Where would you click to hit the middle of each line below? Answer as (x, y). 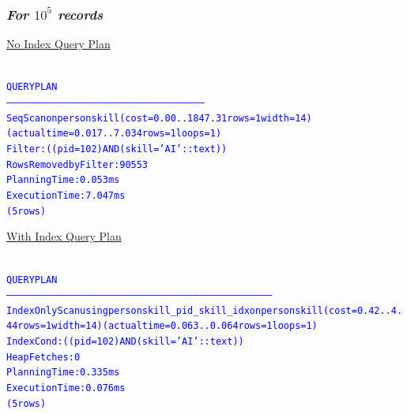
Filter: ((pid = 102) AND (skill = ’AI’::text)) (117, 149)
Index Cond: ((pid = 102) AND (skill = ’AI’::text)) (125, 342)
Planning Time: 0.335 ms (63, 373)
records (80, 14)
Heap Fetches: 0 (43, 357)
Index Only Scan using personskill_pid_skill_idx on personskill (165, 310)
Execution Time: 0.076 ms (66, 388)
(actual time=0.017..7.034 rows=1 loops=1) (114, 134)
